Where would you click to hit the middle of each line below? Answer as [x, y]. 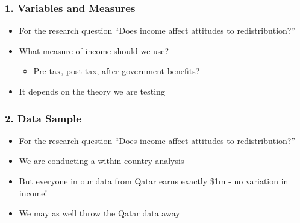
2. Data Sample [43, 118]
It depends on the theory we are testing [92, 91]
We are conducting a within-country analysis [102, 161]
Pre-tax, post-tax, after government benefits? [117, 71]
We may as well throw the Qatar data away [99, 213]
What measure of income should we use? [94, 50]
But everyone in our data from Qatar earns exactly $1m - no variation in [154, 181]
